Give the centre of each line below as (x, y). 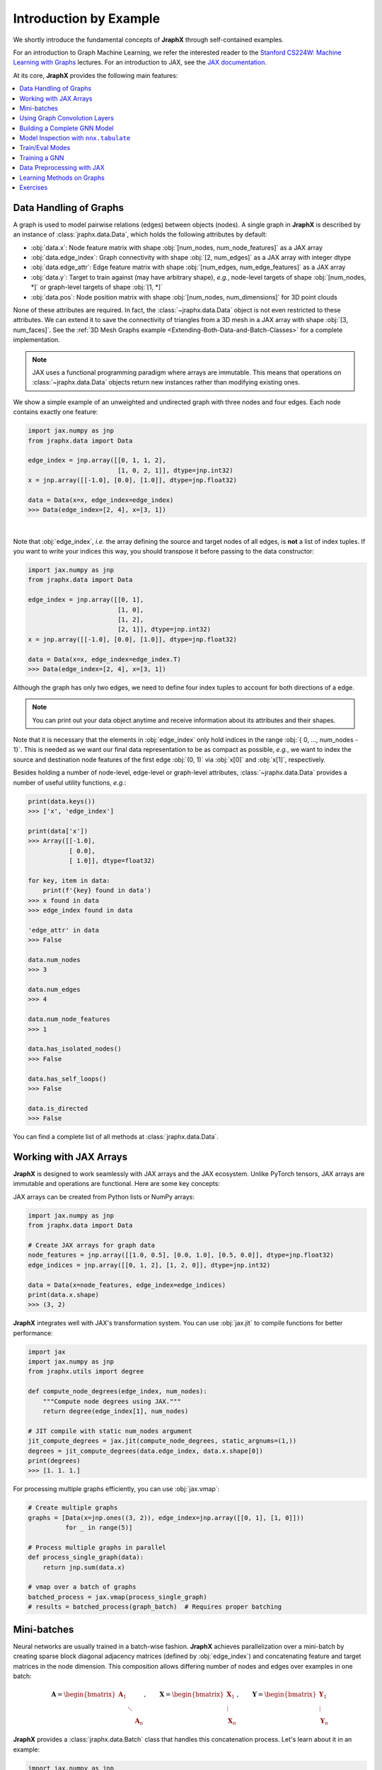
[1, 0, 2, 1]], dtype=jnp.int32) (175, 470)
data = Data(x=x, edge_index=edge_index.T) (105, 659)
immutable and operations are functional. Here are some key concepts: (117, 1184)
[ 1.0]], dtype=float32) (112, 861)
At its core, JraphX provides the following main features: (95, 75)
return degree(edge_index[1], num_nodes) (116, 1411)
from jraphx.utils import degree (86, 1371)
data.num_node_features (69, 1019)
